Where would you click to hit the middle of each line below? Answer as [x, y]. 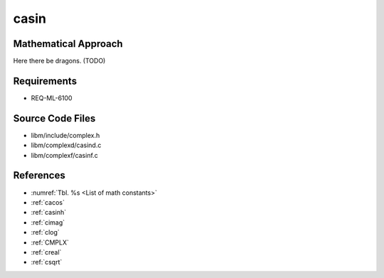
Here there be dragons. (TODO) [59, 61]
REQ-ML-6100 [52, 98]
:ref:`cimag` [48, 222]
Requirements [45, 81]
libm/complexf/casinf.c [65, 155]
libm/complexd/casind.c [66, 145]
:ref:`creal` [46, 252]
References [39, 175]
